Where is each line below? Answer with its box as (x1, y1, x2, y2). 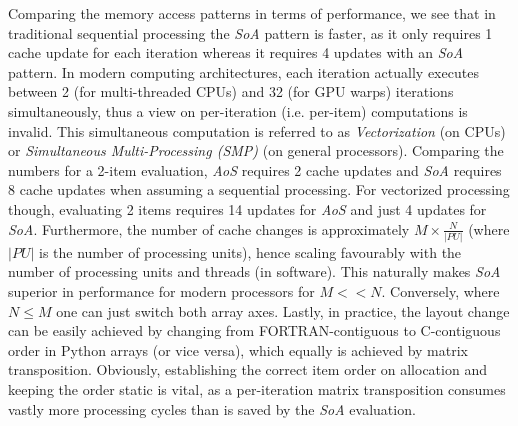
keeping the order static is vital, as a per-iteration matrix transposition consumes (8, 379, 506, 399)
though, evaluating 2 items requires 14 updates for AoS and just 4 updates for (8, 198, 487, 219)
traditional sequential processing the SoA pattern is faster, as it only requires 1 (8, 22, 493, 43)
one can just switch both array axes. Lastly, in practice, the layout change (56, 300, 510, 321)
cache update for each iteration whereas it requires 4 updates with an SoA (8, 42, 464, 63)
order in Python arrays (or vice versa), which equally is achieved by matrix (8, 339, 468, 360)
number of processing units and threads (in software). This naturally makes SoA (8, 261, 501, 282)
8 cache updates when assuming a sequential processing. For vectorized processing (8, 179, 510, 200)
